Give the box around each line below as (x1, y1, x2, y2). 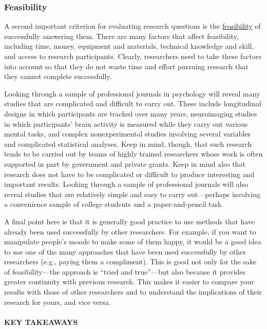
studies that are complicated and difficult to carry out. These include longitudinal (4, 98, 261, 109)
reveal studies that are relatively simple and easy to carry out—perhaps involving (4, 188, 261, 199)
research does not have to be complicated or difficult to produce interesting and (4, 168, 255, 179)
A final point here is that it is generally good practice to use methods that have (4, 216, 255, 226)
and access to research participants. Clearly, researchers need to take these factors (4, 51, 261, 61)
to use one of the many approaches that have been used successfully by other (4, 246, 246, 257)
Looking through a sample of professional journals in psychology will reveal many (4, 88, 260, 99)
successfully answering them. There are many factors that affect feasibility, (4, 30, 239, 41)
